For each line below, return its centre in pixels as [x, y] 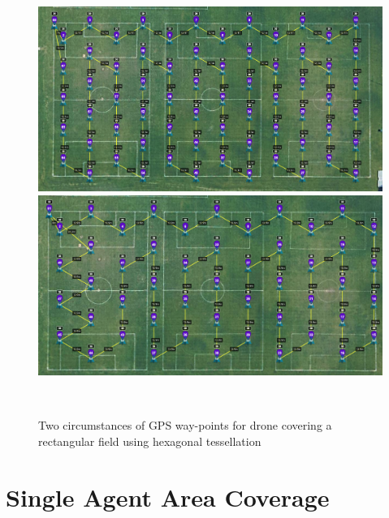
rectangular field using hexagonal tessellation [150, 441]
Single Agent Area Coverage [168, 497]
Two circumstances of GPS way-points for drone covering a [185, 425]
